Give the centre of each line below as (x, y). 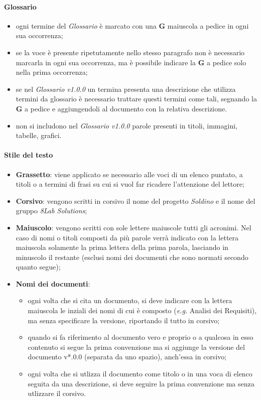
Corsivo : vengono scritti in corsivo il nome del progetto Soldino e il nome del (136, 201)
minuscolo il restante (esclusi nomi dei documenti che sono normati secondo (132, 257)
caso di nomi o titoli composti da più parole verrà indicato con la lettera (127, 237)
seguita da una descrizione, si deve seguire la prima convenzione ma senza (141, 383)
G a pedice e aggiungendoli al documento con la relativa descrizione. (121, 108)
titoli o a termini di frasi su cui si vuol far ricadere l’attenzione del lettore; (130, 184)
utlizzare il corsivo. (57, 393)
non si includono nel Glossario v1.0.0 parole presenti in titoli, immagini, (126, 125)
